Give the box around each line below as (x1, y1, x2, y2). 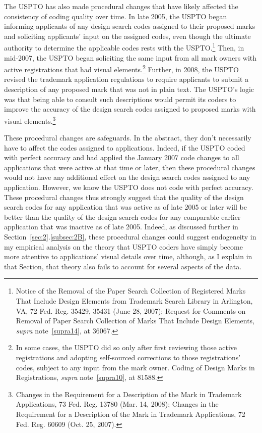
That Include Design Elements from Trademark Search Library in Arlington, (16, 296, 253, 306)
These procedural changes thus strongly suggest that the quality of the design (4, 191, 244, 202)
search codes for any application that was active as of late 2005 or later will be (4, 202, 247, 212)
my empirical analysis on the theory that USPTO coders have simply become (4, 241, 243, 252)
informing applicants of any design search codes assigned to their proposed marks (4, 21, 255, 31)
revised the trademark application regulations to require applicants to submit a (4, 74, 249, 84)
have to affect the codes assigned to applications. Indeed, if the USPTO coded (4, 142, 245, 153)
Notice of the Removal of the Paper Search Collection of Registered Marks (16, 285, 246, 296)
